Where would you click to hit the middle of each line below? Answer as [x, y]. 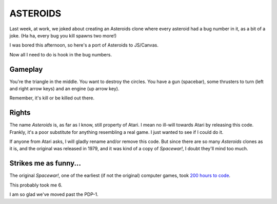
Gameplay [26, 69]
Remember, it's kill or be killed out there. [52, 98]
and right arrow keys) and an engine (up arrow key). [64, 89]
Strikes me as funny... [45, 163]
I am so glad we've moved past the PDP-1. [54, 194]
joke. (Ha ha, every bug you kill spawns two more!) [63, 35]
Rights [20, 113]
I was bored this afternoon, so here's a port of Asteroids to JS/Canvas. [84, 45]
